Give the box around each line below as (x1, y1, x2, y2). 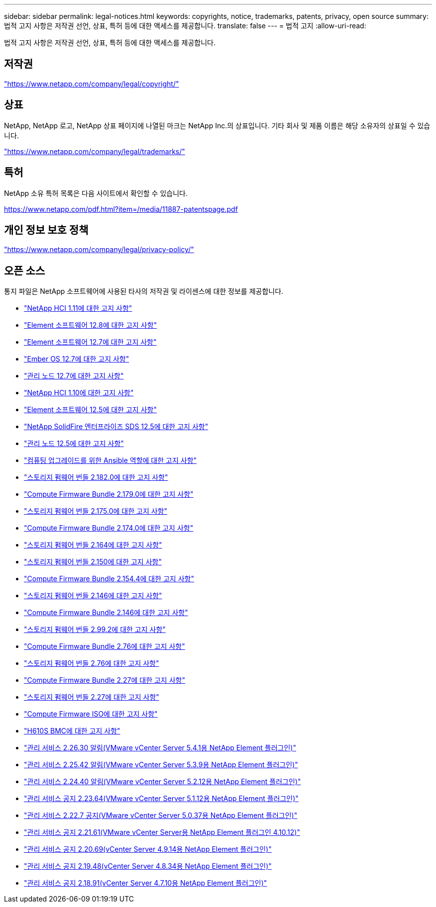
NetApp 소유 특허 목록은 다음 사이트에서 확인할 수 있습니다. (4, 188, 188, 197)
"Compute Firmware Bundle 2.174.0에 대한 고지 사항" (24, 524, 194, 533)
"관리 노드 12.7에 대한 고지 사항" (24, 371, 124, 380)
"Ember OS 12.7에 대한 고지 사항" (24, 355, 129, 363)
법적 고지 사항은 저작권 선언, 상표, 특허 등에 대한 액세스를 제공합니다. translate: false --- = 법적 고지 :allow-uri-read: (4, 21, 366, 30)
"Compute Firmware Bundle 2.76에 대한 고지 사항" (24, 642, 185, 651)
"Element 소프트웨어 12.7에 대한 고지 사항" (24, 338, 157, 347)
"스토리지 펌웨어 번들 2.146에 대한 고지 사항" (24, 591, 162, 600)
